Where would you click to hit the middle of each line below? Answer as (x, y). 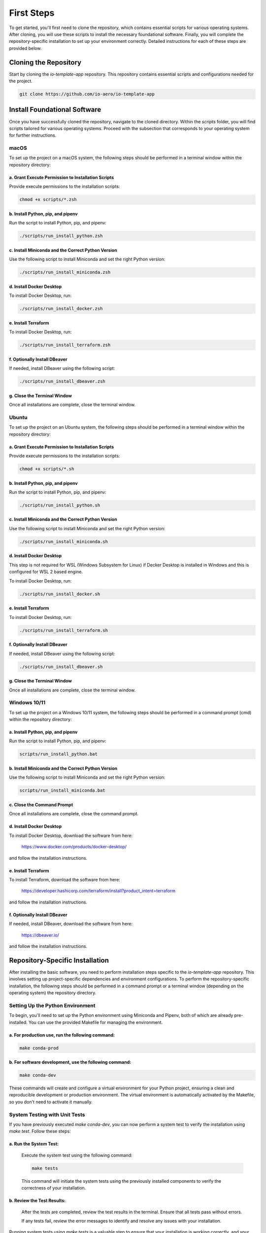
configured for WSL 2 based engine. (46, 572)
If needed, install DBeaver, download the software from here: (71, 924)
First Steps (32, 13)
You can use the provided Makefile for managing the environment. (96, 1022)
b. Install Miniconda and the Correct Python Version (63, 768)
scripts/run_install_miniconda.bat (62, 791)
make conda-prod (39, 1048)
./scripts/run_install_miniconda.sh (64, 542)
